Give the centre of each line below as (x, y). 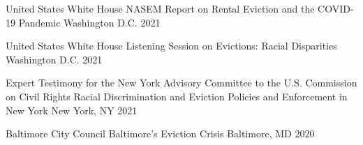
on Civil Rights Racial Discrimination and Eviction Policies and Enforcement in (177, 96)
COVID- (336, 8)
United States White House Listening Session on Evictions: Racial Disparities (171, 46)
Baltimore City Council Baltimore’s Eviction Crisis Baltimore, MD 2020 (160, 133)
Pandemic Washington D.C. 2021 (89, 22)
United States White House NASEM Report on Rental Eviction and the (160, 8)
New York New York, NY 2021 (72, 110)
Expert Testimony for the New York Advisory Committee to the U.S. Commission (181, 83)
